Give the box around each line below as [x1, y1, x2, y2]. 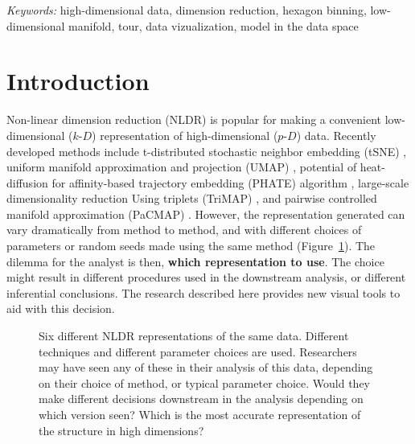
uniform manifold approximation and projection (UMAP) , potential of [6, 158, 357, 175]
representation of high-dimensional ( [100, 126, 278, 143]
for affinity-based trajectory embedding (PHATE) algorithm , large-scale [51, 174, 409, 191]
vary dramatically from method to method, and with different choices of [6, 221, 362, 238]
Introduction [6, 64, 150, 97]
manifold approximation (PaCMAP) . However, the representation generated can [6, 205, 405, 222]
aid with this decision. [6, 300, 115, 317]
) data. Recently [296, 126, 376, 143]
